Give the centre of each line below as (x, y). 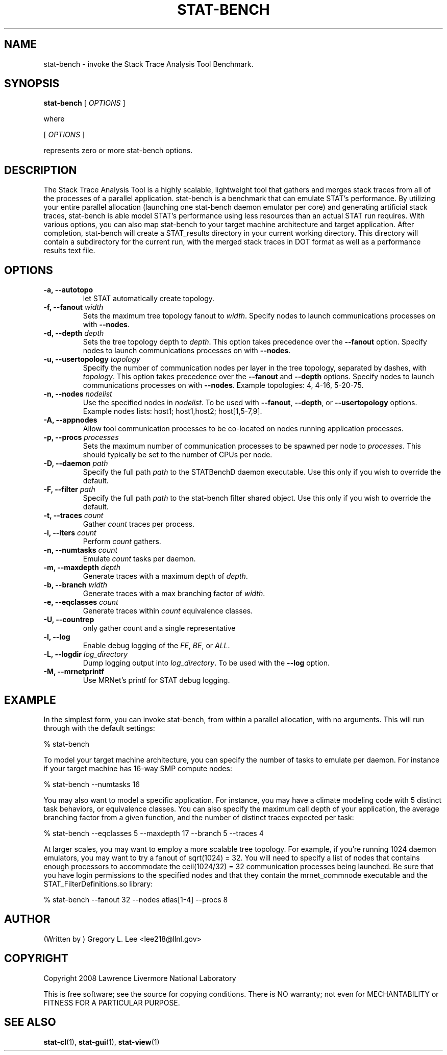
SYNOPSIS (32, 84)
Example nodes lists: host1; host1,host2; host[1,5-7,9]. (172, 411)
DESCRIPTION (41, 170)
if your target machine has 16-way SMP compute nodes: (138, 768)
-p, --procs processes (81, 437)
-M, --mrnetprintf (74, 672)
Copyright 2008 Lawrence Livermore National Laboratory (140, 978)
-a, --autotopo (68, 290)
